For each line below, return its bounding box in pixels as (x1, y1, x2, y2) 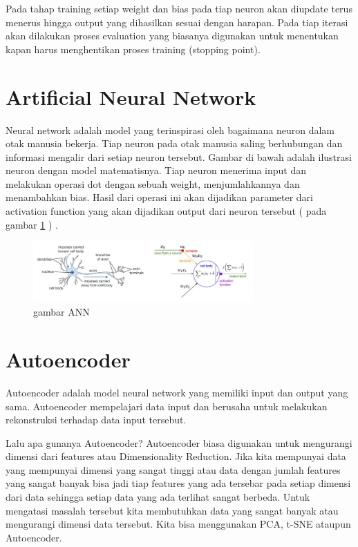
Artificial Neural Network (6, 82, 256, 111)
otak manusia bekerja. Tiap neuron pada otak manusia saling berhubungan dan (6, 136, 343, 151)
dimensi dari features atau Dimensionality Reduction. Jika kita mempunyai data (6, 449, 346, 463)
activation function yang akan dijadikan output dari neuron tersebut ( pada (6, 204, 327, 218)
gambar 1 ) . (6, 217, 58, 231)
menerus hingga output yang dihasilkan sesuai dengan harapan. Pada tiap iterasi (6, 15, 348, 29)
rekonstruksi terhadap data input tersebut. (6, 412, 187, 427)
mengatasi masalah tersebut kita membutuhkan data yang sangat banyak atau (6, 503, 339, 517)
